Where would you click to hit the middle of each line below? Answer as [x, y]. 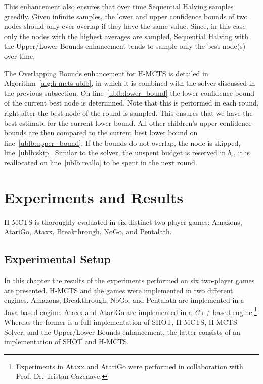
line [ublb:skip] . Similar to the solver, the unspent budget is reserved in [115, 152]
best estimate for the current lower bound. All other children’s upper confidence [128, 123]
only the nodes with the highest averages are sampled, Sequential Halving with [126, 36]
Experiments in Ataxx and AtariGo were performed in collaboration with [129, 366]
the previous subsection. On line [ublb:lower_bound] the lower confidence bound [129, 93]
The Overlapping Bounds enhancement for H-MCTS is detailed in [106, 73]
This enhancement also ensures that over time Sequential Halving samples [119, 6]
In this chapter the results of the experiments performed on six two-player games [129, 280]
